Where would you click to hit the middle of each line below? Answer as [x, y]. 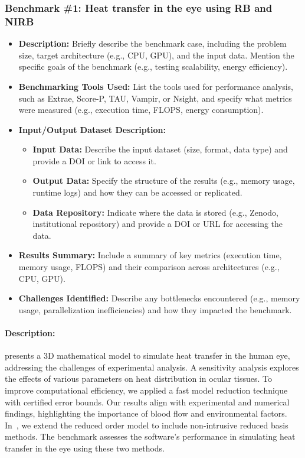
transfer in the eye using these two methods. [85, 448]
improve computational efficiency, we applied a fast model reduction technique [146, 390]
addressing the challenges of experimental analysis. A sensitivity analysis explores [152, 367]
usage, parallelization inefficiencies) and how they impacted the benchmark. [155, 309]
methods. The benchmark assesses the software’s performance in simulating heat [150, 436]
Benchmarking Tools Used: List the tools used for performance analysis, [156, 86]
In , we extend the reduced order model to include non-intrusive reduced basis [147, 425]
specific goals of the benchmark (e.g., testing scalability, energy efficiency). [153, 66]
